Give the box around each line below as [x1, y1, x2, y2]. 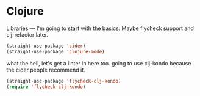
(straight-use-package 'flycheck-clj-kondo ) [6, 78, 121, 84]
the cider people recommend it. [6, 66, 85, 73]
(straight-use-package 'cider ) [6, 43, 86, 49]
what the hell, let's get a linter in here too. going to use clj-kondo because [6, 59, 191, 67]
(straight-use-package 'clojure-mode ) [6, 48, 105, 54]
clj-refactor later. [6, 31, 49, 38]
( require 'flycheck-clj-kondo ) [6, 84, 86, 90]
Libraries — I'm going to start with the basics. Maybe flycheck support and [6, 24, 194, 32]
